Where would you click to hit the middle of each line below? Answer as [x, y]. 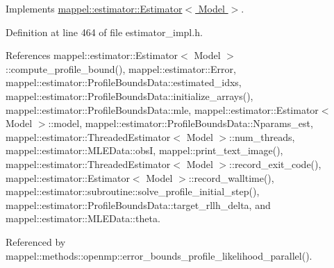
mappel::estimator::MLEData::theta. [83, 218]
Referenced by [36, 241]
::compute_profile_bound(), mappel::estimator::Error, [121, 68]
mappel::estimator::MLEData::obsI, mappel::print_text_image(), [144, 150]
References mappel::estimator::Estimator [92, 55]
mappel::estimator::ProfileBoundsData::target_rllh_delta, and [138, 204]
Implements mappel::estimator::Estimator [94, 8]
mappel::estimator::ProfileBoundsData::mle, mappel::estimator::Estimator [162, 109]
